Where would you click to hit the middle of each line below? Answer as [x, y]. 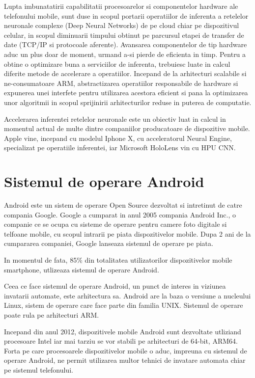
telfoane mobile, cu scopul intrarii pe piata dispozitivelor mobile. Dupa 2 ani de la [127, 233]
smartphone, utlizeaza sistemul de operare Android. [82, 269]
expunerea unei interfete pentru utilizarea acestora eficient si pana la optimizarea [126, 93]
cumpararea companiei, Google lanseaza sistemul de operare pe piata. [109, 243]
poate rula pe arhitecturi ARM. [52, 314]
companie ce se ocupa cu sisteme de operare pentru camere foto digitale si [115, 224]
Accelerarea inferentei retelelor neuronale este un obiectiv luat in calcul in [115, 119]
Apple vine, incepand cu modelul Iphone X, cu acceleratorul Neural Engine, [118, 138]
